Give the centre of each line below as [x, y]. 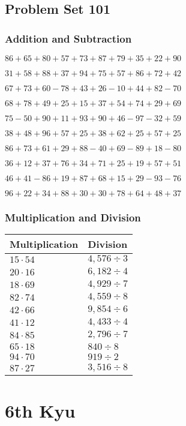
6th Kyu [40, 411]
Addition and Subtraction [68, 38]
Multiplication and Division [73, 217]
